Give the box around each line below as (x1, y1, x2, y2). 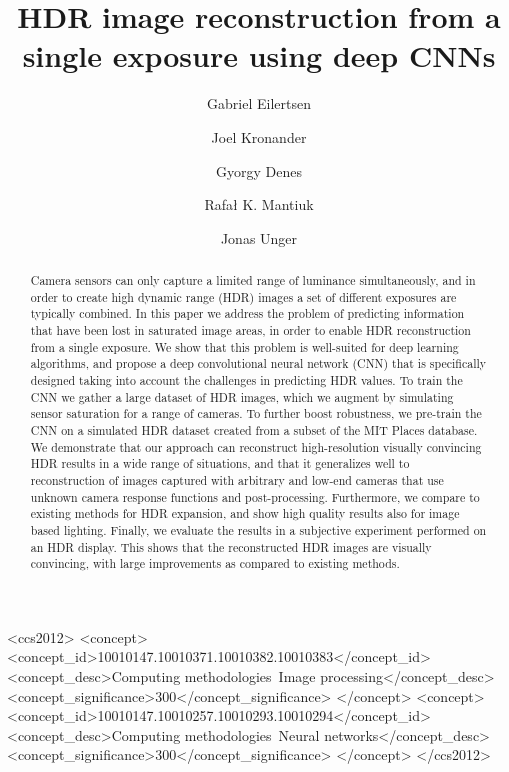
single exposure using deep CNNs (22, 35, 496, 76)
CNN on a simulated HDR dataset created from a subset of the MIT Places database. (30, 421, 478, 438)
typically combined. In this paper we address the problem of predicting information (30, 305, 465, 322)
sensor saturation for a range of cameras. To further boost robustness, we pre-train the (30, 405, 482, 422)
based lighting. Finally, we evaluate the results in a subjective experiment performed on (30, 521, 487, 538)
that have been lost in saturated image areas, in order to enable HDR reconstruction (30, 322, 471, 339)
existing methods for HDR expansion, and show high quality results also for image (30, 505, 460, 522)
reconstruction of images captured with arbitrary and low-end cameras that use (30, 471, 444, 488)
